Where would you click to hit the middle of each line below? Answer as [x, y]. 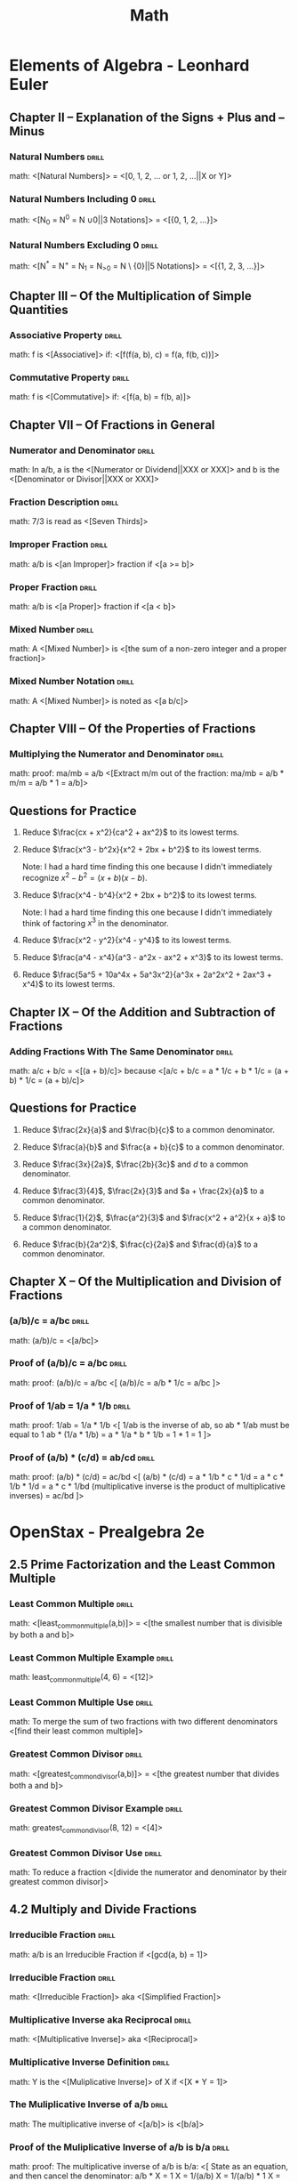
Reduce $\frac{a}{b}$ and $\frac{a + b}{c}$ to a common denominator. [153, 1147]
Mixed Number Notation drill [72, 682]
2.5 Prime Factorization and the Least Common [142, 1564]
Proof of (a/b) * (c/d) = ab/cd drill [82, 1458]
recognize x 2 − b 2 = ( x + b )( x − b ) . [85, 877]
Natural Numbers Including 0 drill [83, 198]
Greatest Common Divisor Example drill [96, 1808]
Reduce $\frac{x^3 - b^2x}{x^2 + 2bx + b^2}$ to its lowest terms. [142, 850]
